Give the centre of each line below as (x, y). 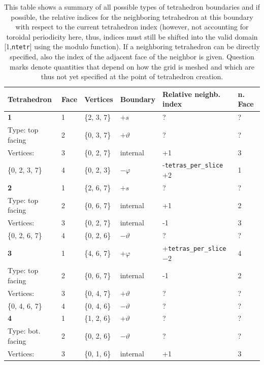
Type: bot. (24, 331)
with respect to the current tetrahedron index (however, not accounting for (132, 27)
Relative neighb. (192, 94)
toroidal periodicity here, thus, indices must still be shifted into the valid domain (132, 36)
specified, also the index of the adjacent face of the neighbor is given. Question (132, 57)
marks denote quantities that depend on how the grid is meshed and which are (132, 66)
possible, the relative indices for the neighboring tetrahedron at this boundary (132, 16)
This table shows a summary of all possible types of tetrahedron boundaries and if (132, 7)
